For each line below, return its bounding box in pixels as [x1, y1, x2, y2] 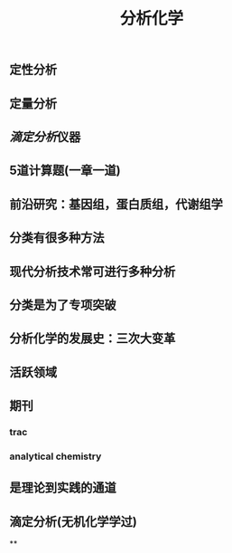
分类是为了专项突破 [9, 297, 116, 312]
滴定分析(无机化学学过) [9, 513, 137, 529]
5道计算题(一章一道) [9, 163, 121, 178]
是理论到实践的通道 [9, 481, 116, 496]
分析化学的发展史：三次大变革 [9, 331, 176, 347]
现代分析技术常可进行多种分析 [9, 263, 176, 279]
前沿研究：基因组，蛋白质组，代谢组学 [9, 196, 223, 212]
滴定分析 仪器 [9, 129, 81, 145]
